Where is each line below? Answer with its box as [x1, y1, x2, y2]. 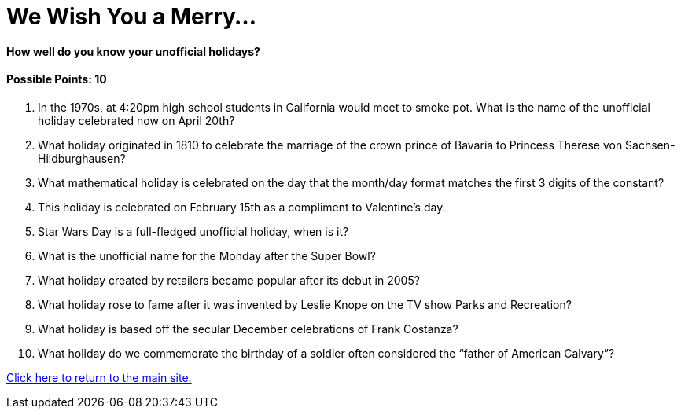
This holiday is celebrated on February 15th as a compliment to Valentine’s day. [38, 200, 446, 214]
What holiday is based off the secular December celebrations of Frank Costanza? [38, 321, 458, 336]
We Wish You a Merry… [6, 3, 256, 30]
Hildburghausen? [38, 151, 126, 165]
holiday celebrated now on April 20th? [38, 113, 235, 127]
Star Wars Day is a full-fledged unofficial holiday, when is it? [38, 224, 349, 238]
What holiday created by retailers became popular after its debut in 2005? [38, 273, 420, 287]
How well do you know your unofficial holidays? [6, 44, 260, 58]
